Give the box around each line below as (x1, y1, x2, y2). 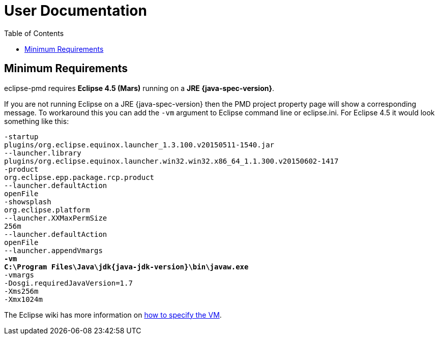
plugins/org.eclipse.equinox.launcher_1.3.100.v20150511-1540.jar (4, 140, 275, 149)
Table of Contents (4, 28, 64, 38)
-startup (4, 132, 39, 141)
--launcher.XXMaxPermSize (4, 213, 107, 222)
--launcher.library (4, 148, 81, 157)
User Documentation (4, 2, 147, 19)
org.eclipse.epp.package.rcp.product (4, 173, 155, 181)
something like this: (4, 116, 69, 126)
